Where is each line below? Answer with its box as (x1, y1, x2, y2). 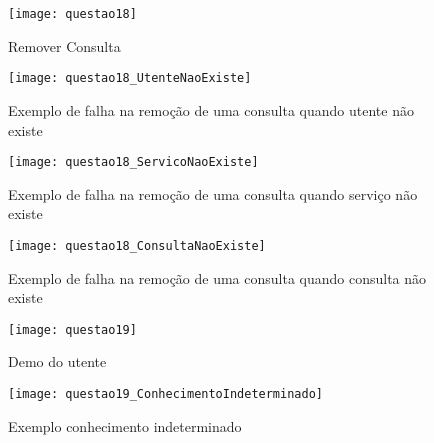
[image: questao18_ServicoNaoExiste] (8, 155, 259, 170)
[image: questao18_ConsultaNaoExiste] (8, 238, 266, 253)
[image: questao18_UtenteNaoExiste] (8, 71, 252, 86)
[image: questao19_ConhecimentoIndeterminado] (8, 387, 323, 402)
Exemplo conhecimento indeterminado (8, 415, 242, 436)
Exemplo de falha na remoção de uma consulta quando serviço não (8, 183, 418, 204)
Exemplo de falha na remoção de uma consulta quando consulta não (8, 267, 427, 288)
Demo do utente (8, 351, 107, 372)
